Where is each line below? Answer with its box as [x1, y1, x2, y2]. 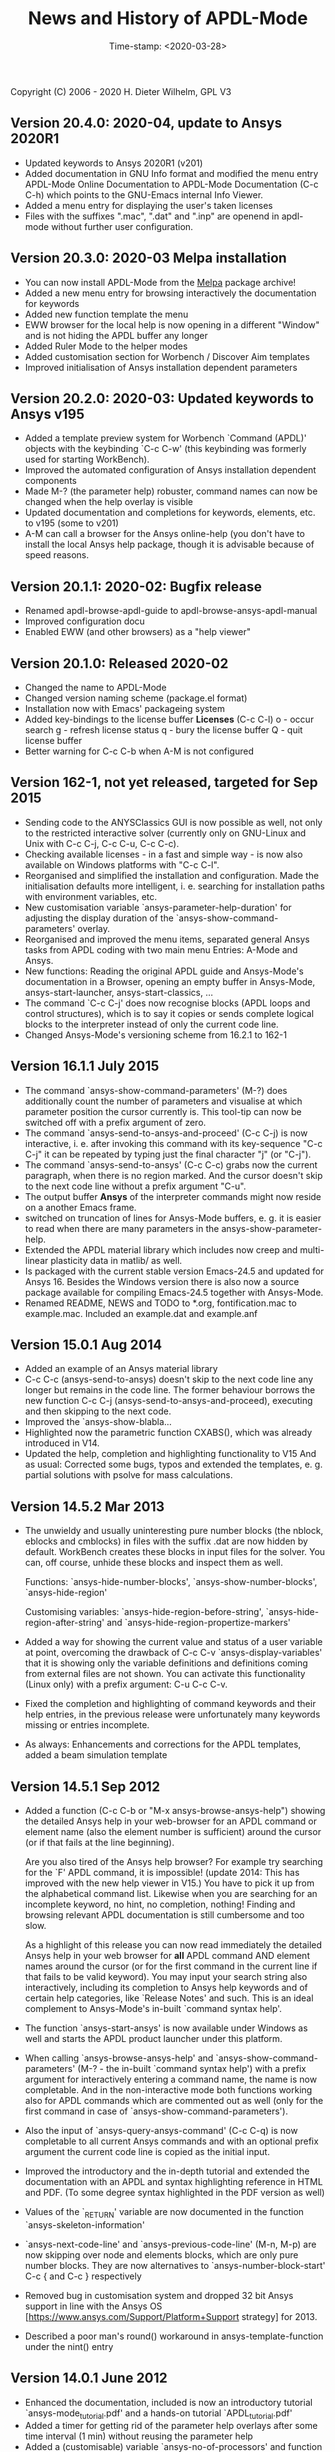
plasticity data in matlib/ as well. [50, 1254, 183, 1266]
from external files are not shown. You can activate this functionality [24, 1668, 306, 1680]
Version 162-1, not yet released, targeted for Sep [10, 774, 318, 791]
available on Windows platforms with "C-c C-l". [24, 858, 220, 871]
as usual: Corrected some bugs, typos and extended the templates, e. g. [24, 1458, 323, 1471]
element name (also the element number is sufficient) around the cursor [24, 1826, 322, 1838]
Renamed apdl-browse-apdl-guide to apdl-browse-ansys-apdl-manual [24, 605, 318, 617]
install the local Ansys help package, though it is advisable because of [24, 538, 315, 551]
